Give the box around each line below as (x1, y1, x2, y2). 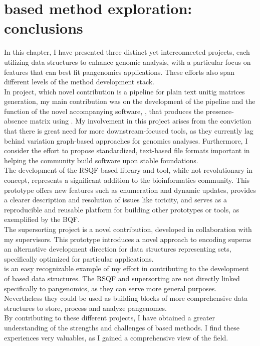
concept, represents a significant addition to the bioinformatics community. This (4, 175, 250, 185)
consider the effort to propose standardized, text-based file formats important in (4, 145, 250, 156)
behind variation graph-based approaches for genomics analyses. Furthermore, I (4, 135, 248, 146)
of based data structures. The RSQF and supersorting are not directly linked (4, 273, 240, 283)
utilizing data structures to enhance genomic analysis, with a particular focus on (4, 56, 251, 67)
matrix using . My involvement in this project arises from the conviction (30, 116, 251, 126)
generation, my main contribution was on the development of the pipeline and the (4, 96, 255, 106)
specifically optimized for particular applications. (4, 253, 154, 264)
